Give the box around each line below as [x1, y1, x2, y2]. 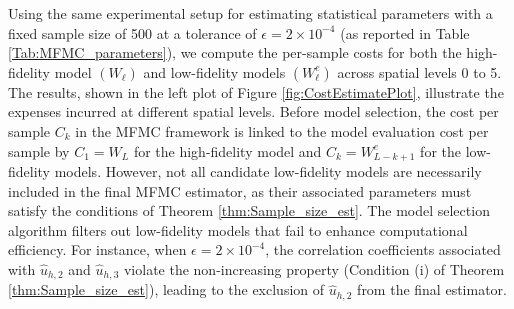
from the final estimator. [357, 279, 507, 300]
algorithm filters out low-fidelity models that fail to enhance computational [8, 219, 468, 240]
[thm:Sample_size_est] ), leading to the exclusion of [8, 279, 325, 300]
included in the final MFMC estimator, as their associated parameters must [8, 180, 472, 201]
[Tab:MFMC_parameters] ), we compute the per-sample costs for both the [8, 42, 462, 63]
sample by [8, 140, 70, 161]
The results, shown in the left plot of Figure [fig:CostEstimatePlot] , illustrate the [8, 81, 504, 102]
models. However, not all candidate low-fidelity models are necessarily [54, 161, 482, 182]
